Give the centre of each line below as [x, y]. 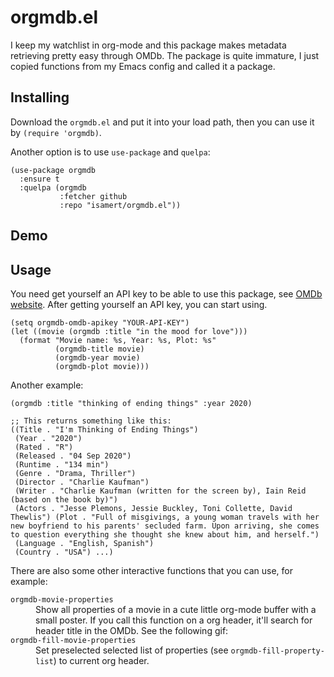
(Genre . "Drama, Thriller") [75, 473]
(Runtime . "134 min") [62, 464]
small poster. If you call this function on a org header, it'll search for [174, 620]
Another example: [47, 385]
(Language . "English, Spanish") [84, 543]
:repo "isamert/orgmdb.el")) [120, 205]
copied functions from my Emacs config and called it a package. [143, 66]
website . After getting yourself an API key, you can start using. [139, 304]
